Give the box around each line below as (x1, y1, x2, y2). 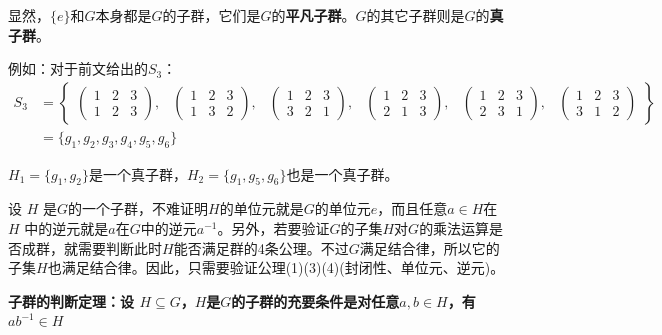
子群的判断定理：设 (8, 290, 134, 311)
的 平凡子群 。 (271, 5, 356, 25)
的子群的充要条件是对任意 (231, 290, 400, 311)
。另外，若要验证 (217, 218, 330, 239)
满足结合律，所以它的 (359, 237, 500, 258)
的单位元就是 (219, 198, 304, 219)
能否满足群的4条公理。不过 (173, 237, 349, 258)
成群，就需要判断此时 (21, 237, 162, 258)
